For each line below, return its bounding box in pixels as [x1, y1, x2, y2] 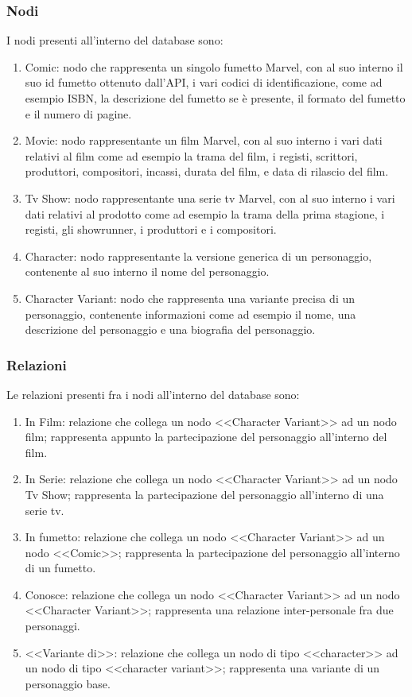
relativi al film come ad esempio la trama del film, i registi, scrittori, [25, 147, 358, 164]
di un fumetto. [25, 560, 96, 576]
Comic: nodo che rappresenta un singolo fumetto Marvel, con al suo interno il [25, 58, 403, 75]
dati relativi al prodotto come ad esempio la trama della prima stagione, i [25, 205, 385, 222]
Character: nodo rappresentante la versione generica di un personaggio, [25, 247, 372, 264]
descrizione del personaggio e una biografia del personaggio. [25, 321, 316, 338]
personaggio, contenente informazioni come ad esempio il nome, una [25, 305, 356, 322]
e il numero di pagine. [25, 105, 132, 122]
